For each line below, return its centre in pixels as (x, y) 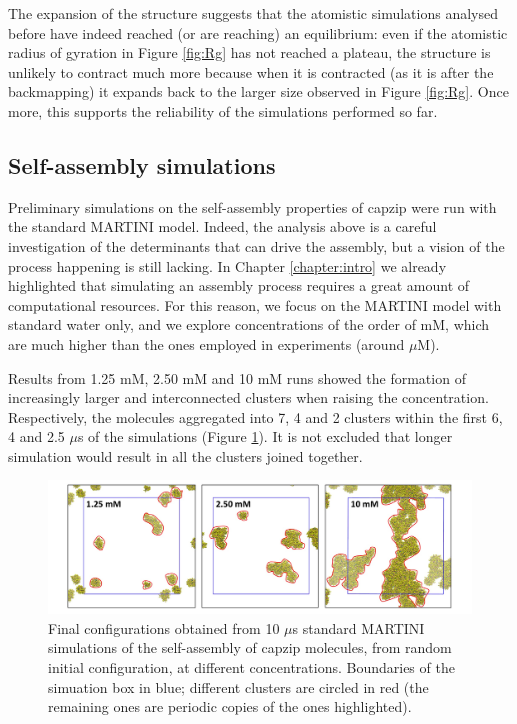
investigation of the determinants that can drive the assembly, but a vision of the (256, 245)
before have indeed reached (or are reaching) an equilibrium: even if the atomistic (258, 32)
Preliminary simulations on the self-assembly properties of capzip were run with (252, 206)
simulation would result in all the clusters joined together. (185, 455)
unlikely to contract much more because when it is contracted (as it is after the (251, 71)
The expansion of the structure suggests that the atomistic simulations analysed (253, 13)
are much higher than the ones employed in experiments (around (206, 343)
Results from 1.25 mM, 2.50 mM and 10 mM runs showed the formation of (237, 377)
